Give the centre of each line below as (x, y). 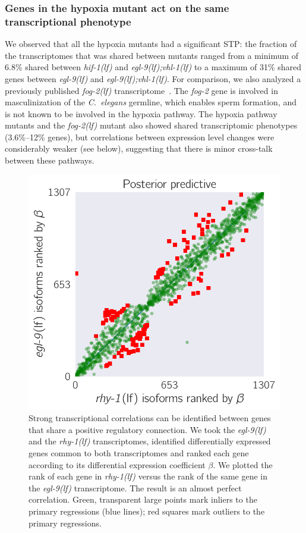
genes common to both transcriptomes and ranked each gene (139, 453)
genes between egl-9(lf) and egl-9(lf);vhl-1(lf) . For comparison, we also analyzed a (153, 78)
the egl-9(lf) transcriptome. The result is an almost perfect (135, 487)
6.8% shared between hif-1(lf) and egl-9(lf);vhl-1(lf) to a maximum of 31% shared (153, 67)
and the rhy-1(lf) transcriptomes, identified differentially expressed (150, 441)
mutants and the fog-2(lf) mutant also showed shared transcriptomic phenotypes (151, 125)
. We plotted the (243, 464)
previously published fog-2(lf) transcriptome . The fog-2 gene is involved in (141, 90)
